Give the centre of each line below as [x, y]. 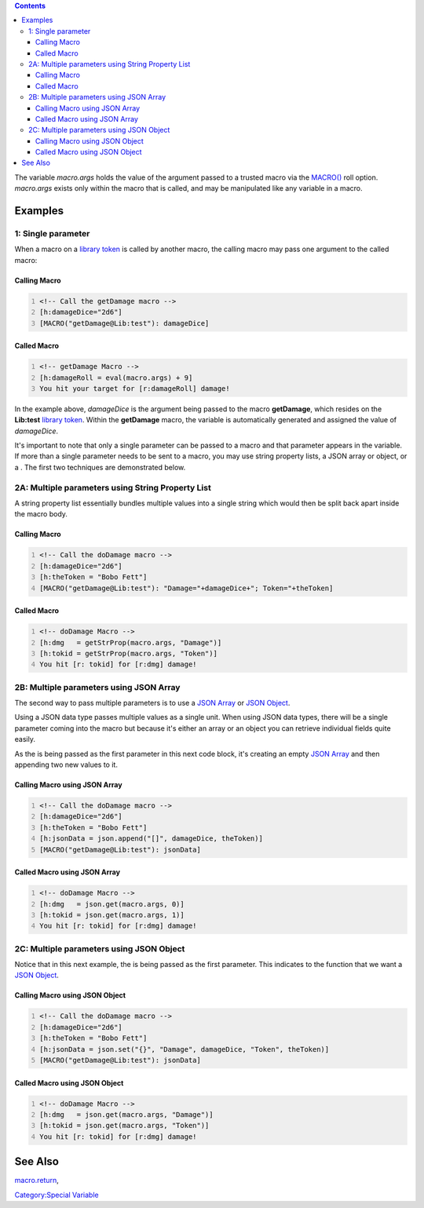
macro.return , [37, 1181]
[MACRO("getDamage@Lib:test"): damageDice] [124, 323]
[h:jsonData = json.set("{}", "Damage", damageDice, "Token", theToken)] [185, 1049]
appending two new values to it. [66, 765]
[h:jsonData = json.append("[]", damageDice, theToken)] [151, 839]
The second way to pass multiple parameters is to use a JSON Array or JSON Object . [152, 703]
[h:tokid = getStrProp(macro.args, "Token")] [128, 653]
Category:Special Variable [57, 1195]
